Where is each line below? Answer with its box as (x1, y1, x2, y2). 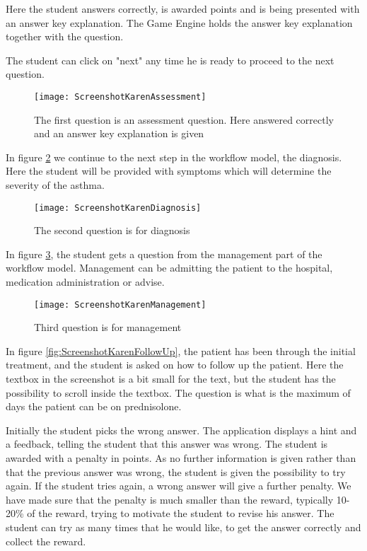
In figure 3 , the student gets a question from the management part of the (6, 246, 322, 261)
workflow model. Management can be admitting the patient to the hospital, (6, 260, 333, 275)
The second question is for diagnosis (34, 223, 190, 238)
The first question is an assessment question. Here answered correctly (34, 112, 334, 127)
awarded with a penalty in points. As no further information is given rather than (6, 451, 356, 465)
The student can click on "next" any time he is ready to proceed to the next (6, 52, 334, 67)
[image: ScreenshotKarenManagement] (34, 299, 206, 310)
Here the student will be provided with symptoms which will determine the (6, 163, 332, 178)
